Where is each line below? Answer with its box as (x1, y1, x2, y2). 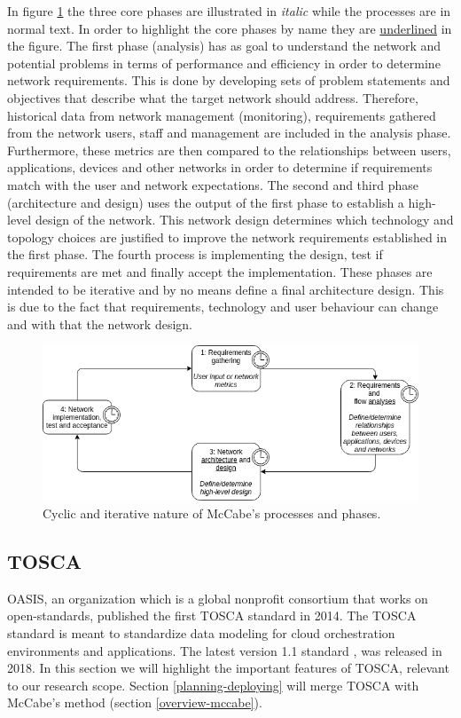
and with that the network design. (7, 314, 192, 333)
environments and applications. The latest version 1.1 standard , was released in (7, 641, 442, 659)
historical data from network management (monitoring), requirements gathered (7, 106, 436, 124)
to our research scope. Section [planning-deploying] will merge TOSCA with (7, 675, 419, 694)
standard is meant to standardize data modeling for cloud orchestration (7, 624, 395, 643)
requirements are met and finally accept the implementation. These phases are (7, 262, 433, 280)
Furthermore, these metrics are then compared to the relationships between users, (7, 140, 451, 159)
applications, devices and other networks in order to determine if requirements (7, 158, 433, 177)
